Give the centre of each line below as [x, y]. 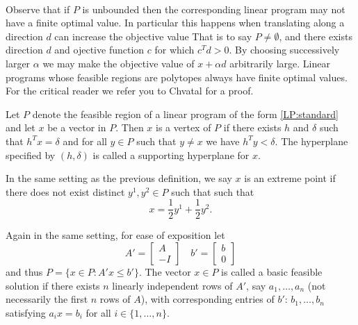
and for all [85, 141]
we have [223, 141]
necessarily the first [47, 299]
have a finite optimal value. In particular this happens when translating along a [175, 23]
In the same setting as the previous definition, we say [119, 178]
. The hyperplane [311, 141]
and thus [24, 271]
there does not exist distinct [65, 191]
